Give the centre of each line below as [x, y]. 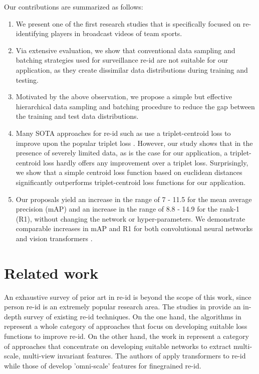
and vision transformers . [54, 238]
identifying [32, 33]
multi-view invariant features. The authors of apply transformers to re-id [134, 356]
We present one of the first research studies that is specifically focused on [128, 23]
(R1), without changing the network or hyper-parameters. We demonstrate [131, 218]
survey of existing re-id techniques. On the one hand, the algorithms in [133, 316]
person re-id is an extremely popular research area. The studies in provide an [122, 307]
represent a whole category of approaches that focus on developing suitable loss [126, 326]
